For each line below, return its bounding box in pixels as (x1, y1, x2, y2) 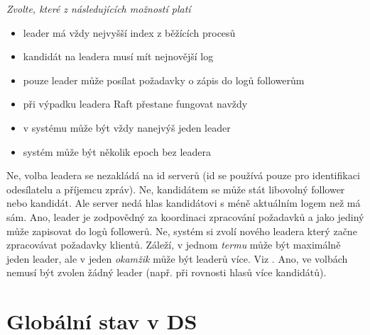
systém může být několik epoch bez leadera (23, 144, 212, 159)
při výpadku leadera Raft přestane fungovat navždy (23, 96, 248, 111)
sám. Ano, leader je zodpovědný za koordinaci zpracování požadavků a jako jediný (6, 209, 364, 224)
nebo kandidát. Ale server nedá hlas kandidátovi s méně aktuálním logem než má (6, 195, 361, 210)
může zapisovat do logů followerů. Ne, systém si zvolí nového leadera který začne (6, 223, 357, 238)
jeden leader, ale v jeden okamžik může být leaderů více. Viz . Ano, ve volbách (6, 251, 348, 266)
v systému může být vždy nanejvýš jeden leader (23, 120, 231, 135)
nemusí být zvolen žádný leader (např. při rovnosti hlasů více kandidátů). (6, 265, 327, 280)
